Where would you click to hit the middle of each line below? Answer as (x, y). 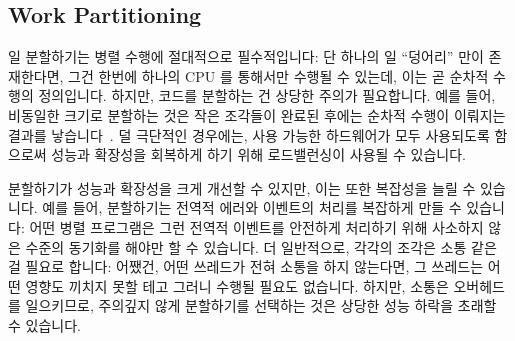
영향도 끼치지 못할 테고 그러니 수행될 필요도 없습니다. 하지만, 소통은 (237, 285)
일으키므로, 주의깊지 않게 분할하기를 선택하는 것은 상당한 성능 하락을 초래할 (261, 305)
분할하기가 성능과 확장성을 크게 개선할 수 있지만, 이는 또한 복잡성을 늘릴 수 (242, 187)
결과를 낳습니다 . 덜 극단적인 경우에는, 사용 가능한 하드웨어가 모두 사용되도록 (249, 134)
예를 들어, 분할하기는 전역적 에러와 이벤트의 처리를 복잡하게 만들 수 (252, 207)
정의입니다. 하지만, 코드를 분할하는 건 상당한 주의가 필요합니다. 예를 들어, (267, 95)
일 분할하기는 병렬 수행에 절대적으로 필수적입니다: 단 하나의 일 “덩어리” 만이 (246, 56)
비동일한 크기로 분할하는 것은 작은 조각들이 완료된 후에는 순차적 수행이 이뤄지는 (257, 114)
